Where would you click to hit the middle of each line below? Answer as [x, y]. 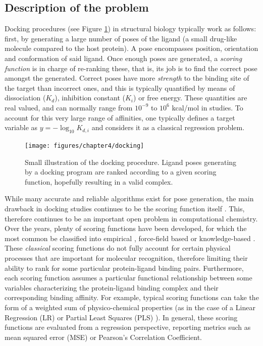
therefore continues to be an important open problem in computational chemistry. [131, 218]
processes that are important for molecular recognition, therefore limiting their [126, 257]
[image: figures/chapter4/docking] [85, 146]
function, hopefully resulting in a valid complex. [99, 181]
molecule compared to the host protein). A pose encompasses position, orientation [131, 48]
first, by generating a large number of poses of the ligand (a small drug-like [121, 38]
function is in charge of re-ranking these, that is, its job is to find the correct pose [131, 68]
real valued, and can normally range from [69, 107]
